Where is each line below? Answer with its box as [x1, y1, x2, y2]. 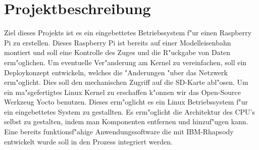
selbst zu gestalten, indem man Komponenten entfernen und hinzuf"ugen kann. [4, 116, 248, 127]
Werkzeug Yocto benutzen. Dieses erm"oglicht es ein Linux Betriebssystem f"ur [4, 96, 248, 107]
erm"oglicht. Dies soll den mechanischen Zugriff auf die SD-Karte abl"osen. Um [4, 77, 248, 87]
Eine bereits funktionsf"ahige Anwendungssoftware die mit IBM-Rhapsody [4, 126, 234, 137]
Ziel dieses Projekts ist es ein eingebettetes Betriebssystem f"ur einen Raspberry [4, 27, 252, 38]
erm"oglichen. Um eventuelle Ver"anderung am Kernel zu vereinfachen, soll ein [4, 57, 247, 67]
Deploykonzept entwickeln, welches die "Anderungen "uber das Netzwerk [4, 67, 228, 77]
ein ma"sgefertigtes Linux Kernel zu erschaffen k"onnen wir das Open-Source [4, 86, 241, 97]
